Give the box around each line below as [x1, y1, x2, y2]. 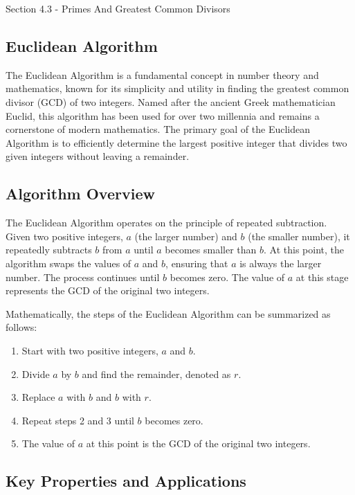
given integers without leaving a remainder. [6, 149, 190, 163]
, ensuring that [165, 255, 228, 270]
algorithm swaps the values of [6, 255, 131, 270]
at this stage [295, 269, 349, 284]
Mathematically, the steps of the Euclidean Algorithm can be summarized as [6, 306, 331, 321]
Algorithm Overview [6, 183, 155, 204]
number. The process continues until [6, 269, 160, 284]
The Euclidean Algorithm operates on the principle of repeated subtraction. [6, 215, 327, 230]
